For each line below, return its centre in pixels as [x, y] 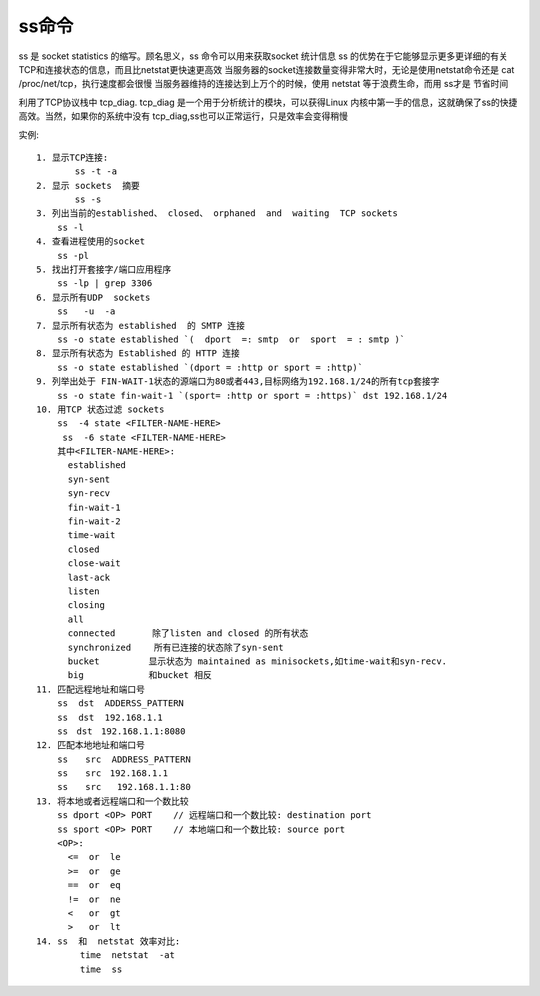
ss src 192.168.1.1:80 [124, 787]
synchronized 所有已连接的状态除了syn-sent [175, 647]
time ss [101, 969]
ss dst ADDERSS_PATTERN [120, 703]
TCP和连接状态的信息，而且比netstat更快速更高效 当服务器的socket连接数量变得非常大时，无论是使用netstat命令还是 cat [266, 69]
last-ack [89, 577]
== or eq [94, 885]
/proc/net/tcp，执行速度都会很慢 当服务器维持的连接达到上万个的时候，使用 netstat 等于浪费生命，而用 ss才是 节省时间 [263, 84]
